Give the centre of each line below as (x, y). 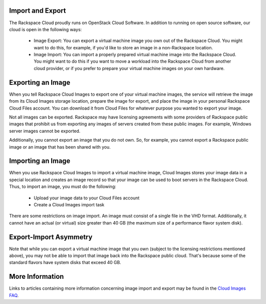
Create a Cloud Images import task (69, 204)
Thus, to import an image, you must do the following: (63, 187)
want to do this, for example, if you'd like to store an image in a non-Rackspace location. (123, 47)
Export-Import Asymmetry (51, 237)
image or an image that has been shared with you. (60, 147)
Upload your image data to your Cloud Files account (87, 198)
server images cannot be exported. (45, 131)
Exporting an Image (40, 82)
